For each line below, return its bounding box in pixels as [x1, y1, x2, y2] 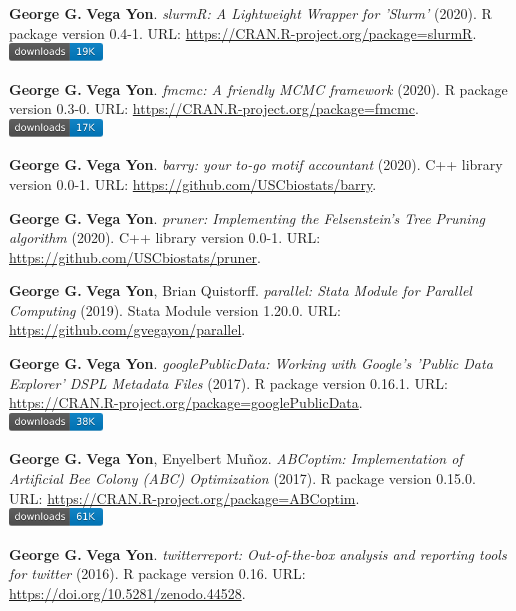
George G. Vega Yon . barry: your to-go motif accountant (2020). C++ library [9, 154, 503, 175]
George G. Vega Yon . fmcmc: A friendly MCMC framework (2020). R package [9, 78, 508, 99]
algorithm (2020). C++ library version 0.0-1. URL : [9, 227, 321, 248]
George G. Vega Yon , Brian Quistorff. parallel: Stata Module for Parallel [9, 280, 472, 301]
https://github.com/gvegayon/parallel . [9, 319, 246, 340]
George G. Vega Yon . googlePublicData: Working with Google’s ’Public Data [9, 353, 493, 374]
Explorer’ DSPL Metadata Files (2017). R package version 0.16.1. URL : [9, 372, 448, 393]
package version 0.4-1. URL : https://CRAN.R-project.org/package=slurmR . [9, 22, 477, 43]
